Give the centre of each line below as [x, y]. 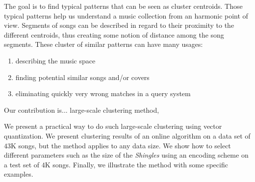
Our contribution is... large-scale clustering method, [82, 110]
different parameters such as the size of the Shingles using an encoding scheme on [126, 155]
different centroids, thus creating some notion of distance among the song [114, 34]
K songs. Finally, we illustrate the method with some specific [136, 164]
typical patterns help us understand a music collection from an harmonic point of [126, 15]
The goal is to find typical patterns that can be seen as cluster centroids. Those [123, 6]
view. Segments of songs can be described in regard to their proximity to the [119, 25]
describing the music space [55, 60]
